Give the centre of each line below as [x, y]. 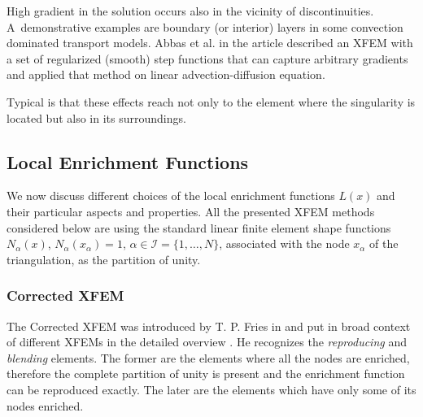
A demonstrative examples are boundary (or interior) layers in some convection [205, 26]
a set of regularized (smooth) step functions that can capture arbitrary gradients [207, 58]
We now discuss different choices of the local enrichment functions [171, 195]
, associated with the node [284, 243]
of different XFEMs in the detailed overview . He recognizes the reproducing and [207, 342]
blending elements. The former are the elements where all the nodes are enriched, [208, 357]
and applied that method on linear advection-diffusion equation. [166, 74]
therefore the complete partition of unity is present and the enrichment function [206, 374]
